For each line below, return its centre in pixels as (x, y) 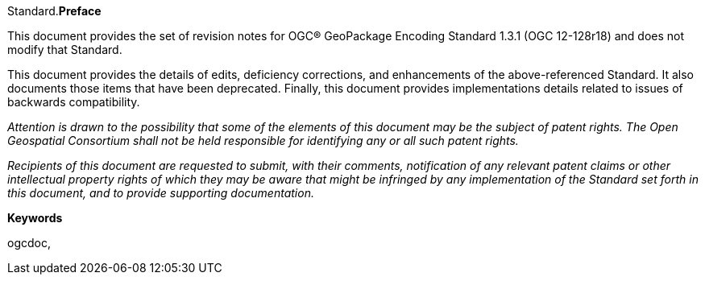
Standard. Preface (54, 11)
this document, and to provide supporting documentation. (161, 193)
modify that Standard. (65, 50)
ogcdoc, (29, 243)
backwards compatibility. (74, 102)
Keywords (35, 218)
